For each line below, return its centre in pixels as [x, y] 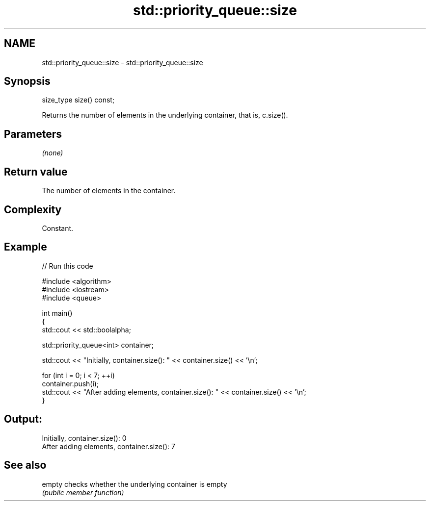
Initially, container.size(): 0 [84, 438]
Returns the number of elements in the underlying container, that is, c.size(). [165, 115]
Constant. [58, 228]
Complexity [33, 209]
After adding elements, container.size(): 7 [108, 446]
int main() [57, 313]
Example [26, 247]
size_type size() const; [78, 100]
